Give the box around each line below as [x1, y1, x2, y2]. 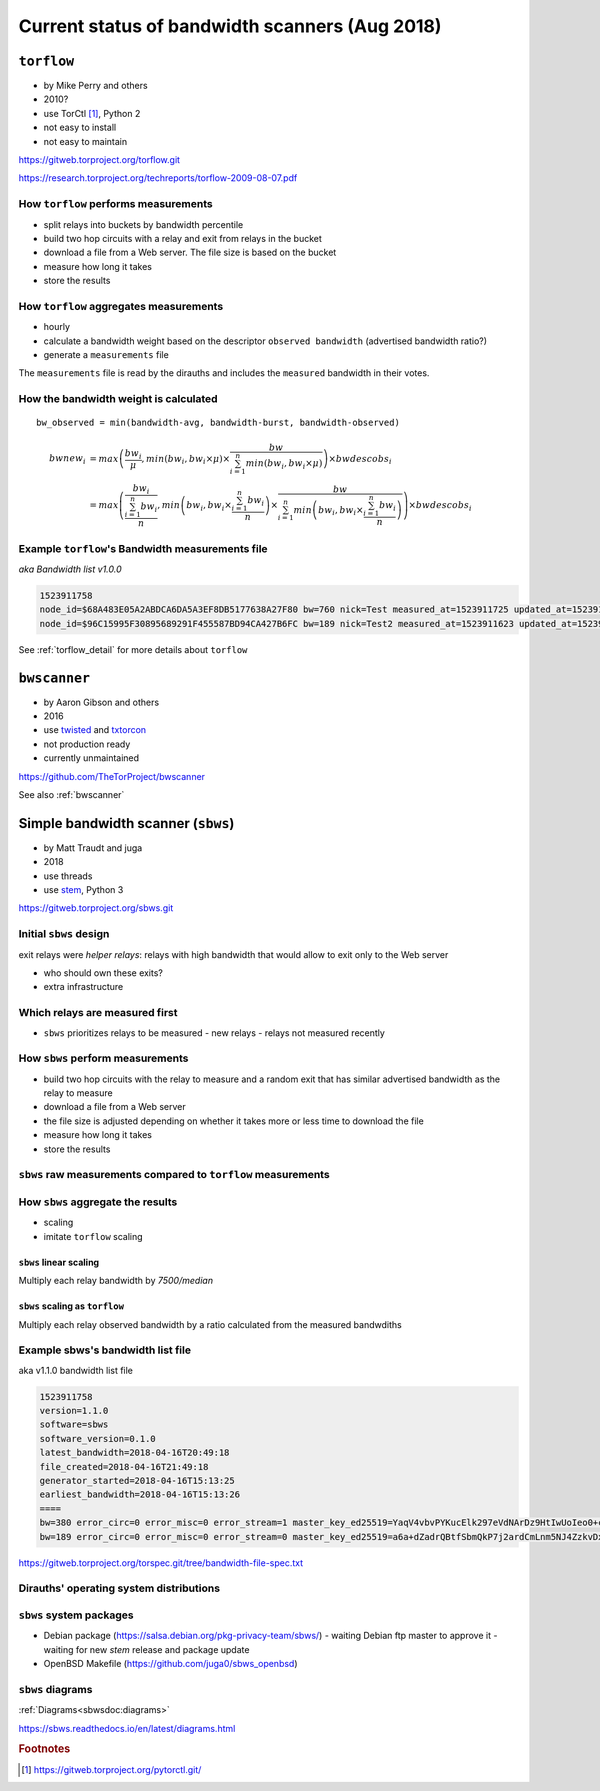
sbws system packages [18, 1608, 134, 1622]
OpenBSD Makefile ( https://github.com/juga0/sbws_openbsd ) [43, 1658, 299, 1670]
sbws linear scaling [18, 1256, 100, 1268]
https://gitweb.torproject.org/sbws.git [18, 902, 174, 914]
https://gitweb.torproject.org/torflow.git [18, 154, 180, 166]
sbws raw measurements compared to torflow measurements [18, 1168, 330, 1182]
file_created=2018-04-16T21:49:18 [39, 1461, 209, 1472]
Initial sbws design [18, 927, 110, 941]
